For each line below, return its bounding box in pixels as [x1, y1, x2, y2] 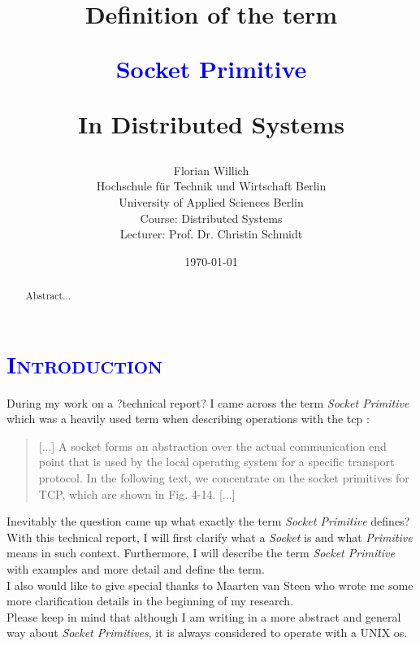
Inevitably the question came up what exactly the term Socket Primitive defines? [6, 513, 410, 530]
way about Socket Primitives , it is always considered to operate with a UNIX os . [6, 624, 408, 641]
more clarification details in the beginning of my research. [6, 592, 294, 609]
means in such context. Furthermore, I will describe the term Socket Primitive [6, 544, 395, 561]
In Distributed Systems [78, 107, 344, 140]
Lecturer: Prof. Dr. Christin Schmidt [119, 225, 303, 242]
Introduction [6, 347, 163, 380]
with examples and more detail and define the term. [6, 561, 265, 578]
